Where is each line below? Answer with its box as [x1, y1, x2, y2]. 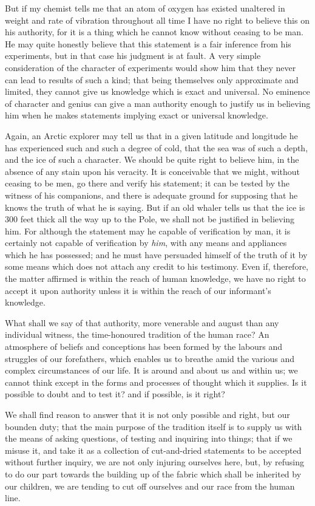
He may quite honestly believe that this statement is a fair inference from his [5, 37, 291, 50]
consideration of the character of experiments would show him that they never [5, 61, 296, 74]
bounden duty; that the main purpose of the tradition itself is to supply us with [5, 420, 302, 432]
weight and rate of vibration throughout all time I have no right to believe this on [5, 13, 310, 26]
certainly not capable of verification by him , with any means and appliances [5, 236, 287, 249]
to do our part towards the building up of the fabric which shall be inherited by [5, 467, 302, 480]
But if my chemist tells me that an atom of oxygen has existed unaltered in [5, 2, 285, 14]
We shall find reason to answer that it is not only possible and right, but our [5, 408, 290, 420]
